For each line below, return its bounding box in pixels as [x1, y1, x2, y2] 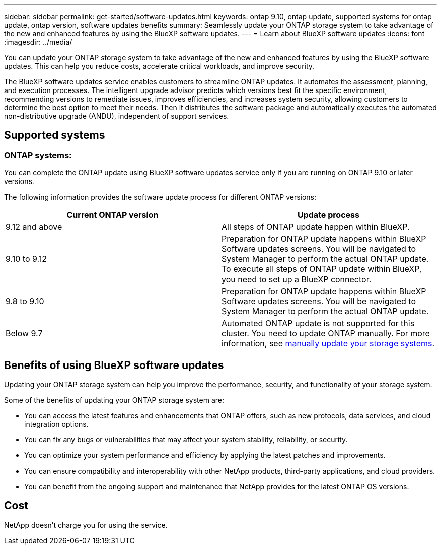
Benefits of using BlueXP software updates [4, 358, 224, 372]
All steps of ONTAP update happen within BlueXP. [222, 222, 410, 232]
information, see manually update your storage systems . [222, 338, 435, 349]
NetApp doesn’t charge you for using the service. [4, 520, 168, 529]
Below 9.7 [6, 328, 43, 339]
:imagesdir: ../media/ [4, 38, 72, 46]
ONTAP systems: [4, 150, 72, 160]
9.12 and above [6, 222, 62, 232]
